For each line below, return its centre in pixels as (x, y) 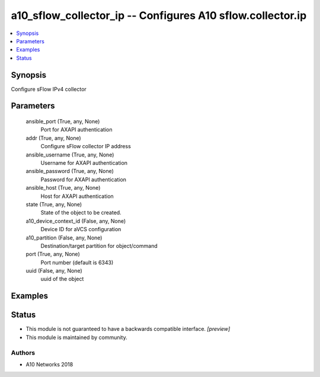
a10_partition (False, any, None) (64, 238)
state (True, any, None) (54, 204)
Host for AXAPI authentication (77, 196)
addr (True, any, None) (53, 138)
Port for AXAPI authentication (76, 130)
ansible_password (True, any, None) (70, 171)
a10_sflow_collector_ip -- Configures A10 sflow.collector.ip (159, 15)
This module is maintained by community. (76, 337)
